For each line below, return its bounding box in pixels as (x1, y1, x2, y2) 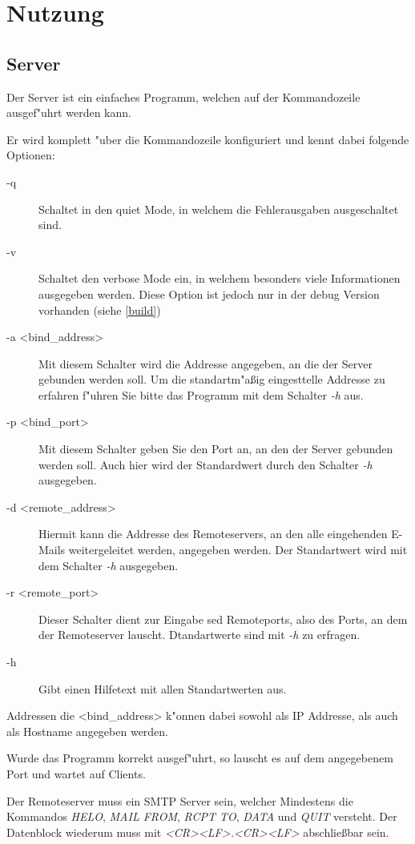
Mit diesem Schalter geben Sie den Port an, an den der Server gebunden (38, 440, 393, 457)
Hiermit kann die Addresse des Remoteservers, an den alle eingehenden (38, 525, 388, 542)
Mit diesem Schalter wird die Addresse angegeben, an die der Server (38, 355, 373, 372)
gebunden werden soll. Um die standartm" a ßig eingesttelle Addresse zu (38, 371, 385, 388)
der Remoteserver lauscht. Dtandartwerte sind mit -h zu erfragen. (38, 626, 361, 643)
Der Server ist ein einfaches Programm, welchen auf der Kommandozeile (6, 88, 361, 105)
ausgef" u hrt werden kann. (6, 104, 131, 121)
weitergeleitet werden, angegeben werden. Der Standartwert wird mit (68, 541, 408, 558)
